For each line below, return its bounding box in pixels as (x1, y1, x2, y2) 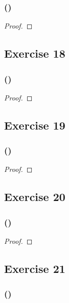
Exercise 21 (4, 260, 65, 276)
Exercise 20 (4, 189, 65, 205)
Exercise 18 (4, 45, 65, 61)
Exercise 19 (4, 117, 65, 133)
